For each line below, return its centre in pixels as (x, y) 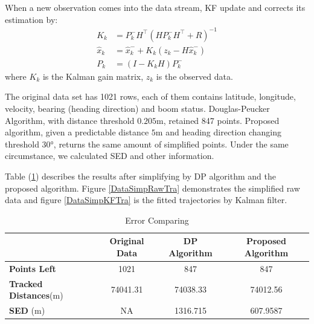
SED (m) (27, 310)
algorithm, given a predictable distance (77, 132)
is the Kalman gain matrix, (93, 76)
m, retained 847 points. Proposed (218, 120)
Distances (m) (36, 295)
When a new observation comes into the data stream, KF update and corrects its (155, 7)
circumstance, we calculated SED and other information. (110, 156)
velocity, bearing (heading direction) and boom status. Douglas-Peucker (137, 108)
